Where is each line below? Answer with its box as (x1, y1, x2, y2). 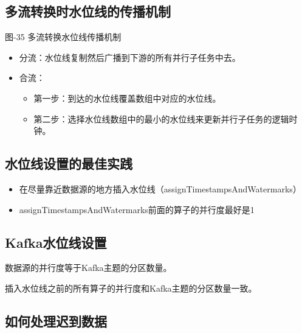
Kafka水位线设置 (5, 233, 107, 251)
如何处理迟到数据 (5, 311, 107, 330)
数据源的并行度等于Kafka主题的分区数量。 (5, 261, 172, 274)
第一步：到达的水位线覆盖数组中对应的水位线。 (33, 91, 221, 104)
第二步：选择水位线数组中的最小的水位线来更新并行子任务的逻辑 (33, 112, 289, 125)
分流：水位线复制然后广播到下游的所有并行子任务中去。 (19, 51, 241, 63)
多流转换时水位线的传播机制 (5, 2, 171, 21)
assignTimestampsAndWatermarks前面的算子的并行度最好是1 (19, 203, 255, 216)
